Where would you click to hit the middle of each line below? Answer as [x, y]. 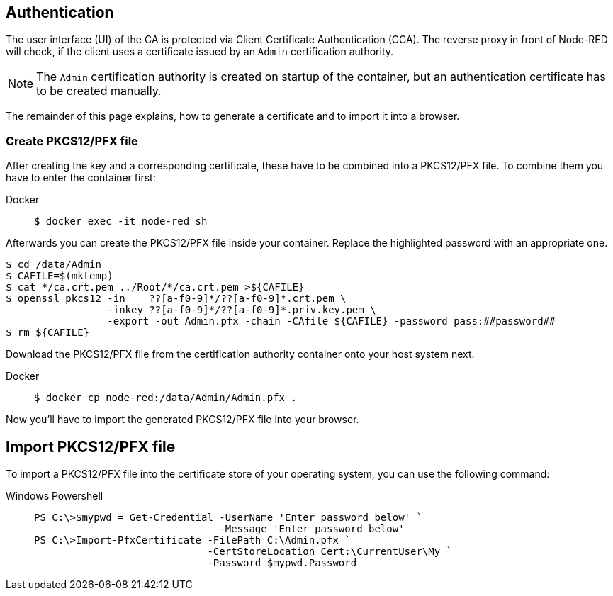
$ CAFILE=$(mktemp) [60, 276]
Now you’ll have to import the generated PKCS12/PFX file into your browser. [182, 420]
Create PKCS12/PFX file [72, 141]
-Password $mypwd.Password [282, 563]
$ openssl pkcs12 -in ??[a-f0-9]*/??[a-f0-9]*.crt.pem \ [176, 299]
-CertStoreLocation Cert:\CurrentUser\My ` [330, 552]
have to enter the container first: [81, 178]
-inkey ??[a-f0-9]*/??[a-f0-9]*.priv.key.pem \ [242, 310]
